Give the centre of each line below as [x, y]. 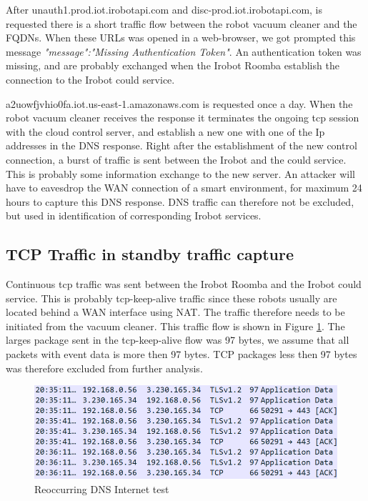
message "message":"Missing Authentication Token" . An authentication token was [184, 51]
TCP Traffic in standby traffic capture [150, 254]
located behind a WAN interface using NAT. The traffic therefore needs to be [175, 312]
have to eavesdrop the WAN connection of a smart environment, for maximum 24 [184, 188]
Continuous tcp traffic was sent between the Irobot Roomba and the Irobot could [184, 284]
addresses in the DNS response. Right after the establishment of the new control [181, 145]
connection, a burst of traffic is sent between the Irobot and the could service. [176, 159]
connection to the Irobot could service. [90, 79]
